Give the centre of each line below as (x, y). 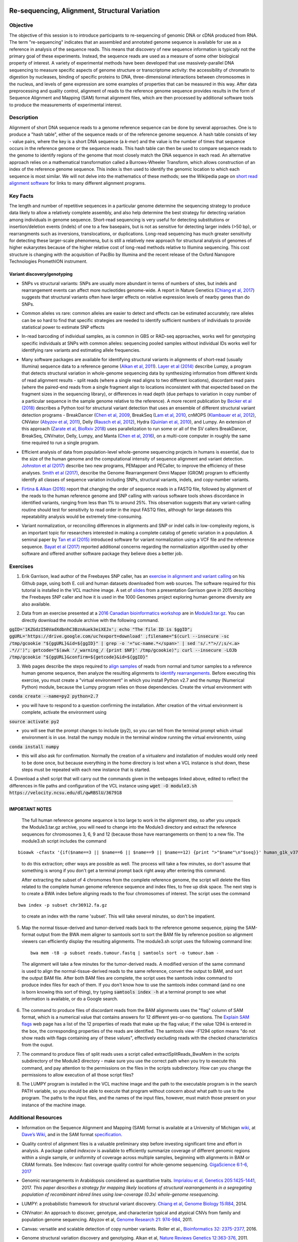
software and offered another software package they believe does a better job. (102, 553)
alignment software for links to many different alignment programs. (77, 183)
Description (24, 118)
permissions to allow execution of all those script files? (77, 1075)
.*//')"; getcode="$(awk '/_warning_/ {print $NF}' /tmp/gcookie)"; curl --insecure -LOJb (123, 650)
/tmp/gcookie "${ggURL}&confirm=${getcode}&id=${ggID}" (79, 657)
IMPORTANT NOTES (30, 809)
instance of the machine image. (54, 1105)
